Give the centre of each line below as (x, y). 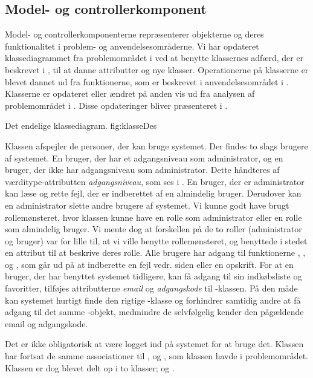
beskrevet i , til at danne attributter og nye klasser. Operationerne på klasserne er (157, 69)
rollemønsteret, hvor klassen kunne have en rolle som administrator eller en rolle (153, 217)
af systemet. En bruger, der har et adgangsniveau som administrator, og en (144, 158)
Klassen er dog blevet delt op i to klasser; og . (90, 367)
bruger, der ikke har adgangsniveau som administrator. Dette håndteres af (142, 170)
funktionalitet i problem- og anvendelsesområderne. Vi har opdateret (132, 46)
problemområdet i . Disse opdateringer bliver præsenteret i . (116, 105)
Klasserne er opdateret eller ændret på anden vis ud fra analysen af (130, 93)
